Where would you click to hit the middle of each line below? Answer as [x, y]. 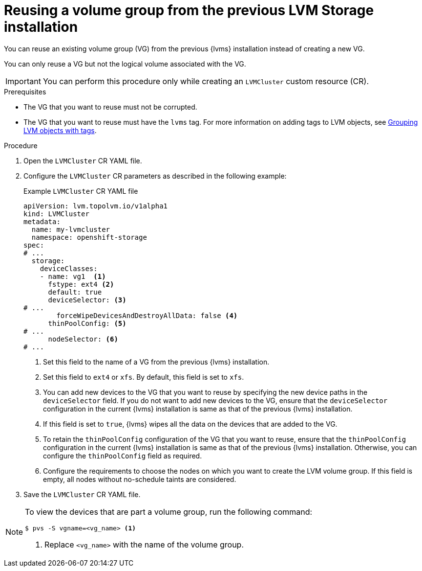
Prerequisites [25, 91]
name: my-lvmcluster [71, 229]
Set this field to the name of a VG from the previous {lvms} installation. [156, 362]
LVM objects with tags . [60, 130]
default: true [75, 292]
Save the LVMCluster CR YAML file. [82, 494]
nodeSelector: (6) [83, 339]
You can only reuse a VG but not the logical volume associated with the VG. [125, 64]
